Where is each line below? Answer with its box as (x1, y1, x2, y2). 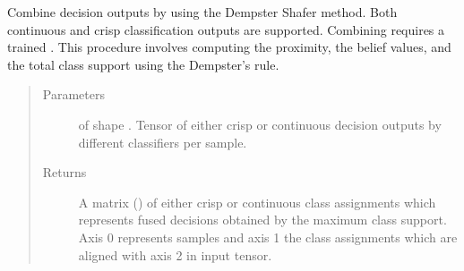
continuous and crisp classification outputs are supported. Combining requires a (7, 20, 445, 38)
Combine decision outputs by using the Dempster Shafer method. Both (7, 3, 398, 21)
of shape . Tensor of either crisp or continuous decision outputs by (78, 114, 442, 133)
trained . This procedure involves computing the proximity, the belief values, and (7, 38, 451, 56)
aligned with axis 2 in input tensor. (78, 245, 272, 264)
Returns (42, 163, 87, 182)
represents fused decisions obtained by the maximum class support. (78, 210, 447, 229)
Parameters (42, 85, 105, 104)
